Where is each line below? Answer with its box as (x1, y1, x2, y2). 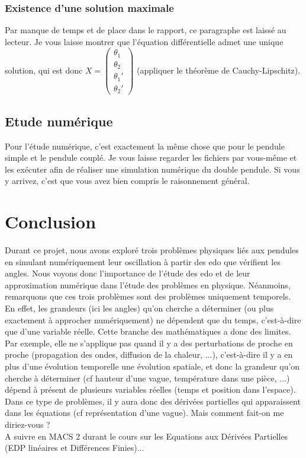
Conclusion (5, 209, 96, 234)
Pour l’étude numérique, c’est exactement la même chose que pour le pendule (5, 139, 285, 152)
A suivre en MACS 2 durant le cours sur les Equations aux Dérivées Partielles (5, 430, 288, 442)
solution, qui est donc (5, 63, 83, 76)
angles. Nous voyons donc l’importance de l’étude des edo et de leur (5, 267, 250, 279)
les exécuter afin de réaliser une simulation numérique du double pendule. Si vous (5, 163, 300, 175)
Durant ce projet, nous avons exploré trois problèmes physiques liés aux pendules (5, 244, 299, 256)
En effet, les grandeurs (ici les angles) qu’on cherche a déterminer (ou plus (5, 302, 274, 314)
